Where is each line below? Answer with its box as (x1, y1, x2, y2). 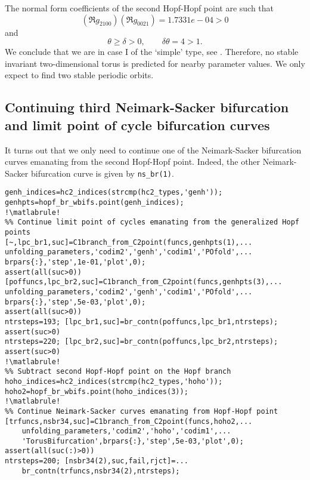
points (5, 228, 30, 237)
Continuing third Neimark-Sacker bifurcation (5, 98, 289, 116)
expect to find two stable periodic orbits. (5, 69, 154, 81)
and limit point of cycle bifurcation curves (5, 115, 270, 134)
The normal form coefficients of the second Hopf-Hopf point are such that (5, 2, 274, 14)
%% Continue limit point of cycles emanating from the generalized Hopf (5, 218, 299, 227)
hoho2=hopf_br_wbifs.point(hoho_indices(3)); (5, 387, 188, 396)
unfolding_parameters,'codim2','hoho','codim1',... (21, 427, 231, 436)
